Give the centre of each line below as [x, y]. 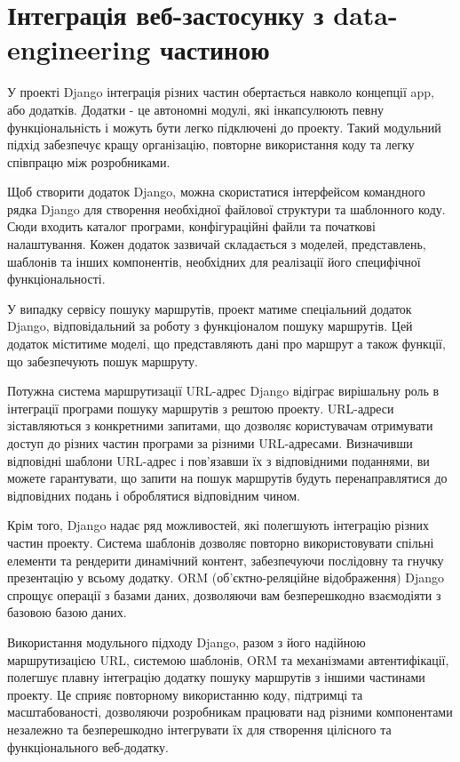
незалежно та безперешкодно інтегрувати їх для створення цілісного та [199, 729]
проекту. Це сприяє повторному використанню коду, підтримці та [185, 694]
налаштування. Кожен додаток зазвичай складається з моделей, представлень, [217, 244]
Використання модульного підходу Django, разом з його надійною [186, 642]
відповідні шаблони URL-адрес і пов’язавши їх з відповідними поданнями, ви [218, 460]
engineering [79, 49]
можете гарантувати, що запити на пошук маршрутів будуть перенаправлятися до [227, 478]
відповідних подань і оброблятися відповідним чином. [154, 495]
